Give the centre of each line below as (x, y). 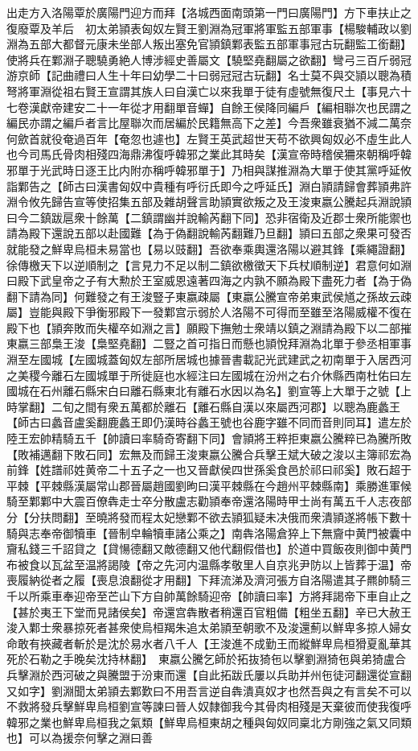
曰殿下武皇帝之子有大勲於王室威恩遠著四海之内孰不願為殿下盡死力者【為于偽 (209, 281)
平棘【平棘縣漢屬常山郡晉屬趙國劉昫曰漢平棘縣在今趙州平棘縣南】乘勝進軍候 (209, 485)
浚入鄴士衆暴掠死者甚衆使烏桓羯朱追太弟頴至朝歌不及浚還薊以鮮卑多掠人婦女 (209, 627)
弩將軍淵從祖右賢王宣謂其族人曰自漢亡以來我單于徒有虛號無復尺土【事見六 (203, 91)
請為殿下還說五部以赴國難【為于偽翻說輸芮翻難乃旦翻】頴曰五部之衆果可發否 (209, 233)
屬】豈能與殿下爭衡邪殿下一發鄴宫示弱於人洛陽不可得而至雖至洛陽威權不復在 (209, 312)
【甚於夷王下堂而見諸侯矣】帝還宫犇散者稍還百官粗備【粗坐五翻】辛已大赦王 (209, 611)
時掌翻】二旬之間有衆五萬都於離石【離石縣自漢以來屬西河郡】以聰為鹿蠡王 (203, 406)
